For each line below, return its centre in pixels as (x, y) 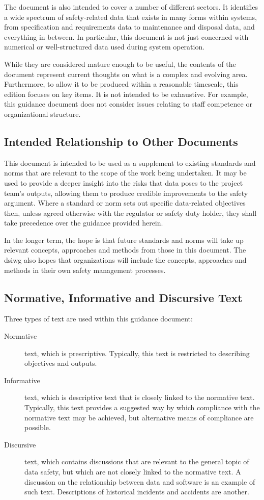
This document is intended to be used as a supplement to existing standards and (130, 162)
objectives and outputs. (61, 363)
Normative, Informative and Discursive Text (123, 297)
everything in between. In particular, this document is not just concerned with (126, 36)
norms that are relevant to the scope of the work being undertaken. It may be (125, 173)
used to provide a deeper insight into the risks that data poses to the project (124, 182)
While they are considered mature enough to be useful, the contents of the (120, 64)
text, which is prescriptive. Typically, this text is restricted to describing (137, 353)
